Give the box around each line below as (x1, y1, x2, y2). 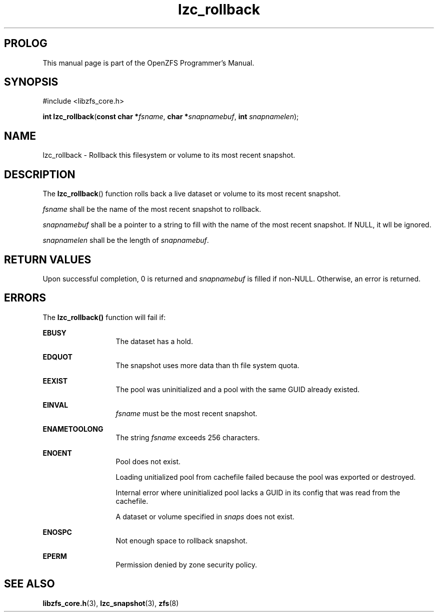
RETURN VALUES (4, 253, 91, 266)
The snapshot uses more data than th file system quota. (115, 361, 299, 370)
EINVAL (42, 400, 68, 409)
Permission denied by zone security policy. (115, 560, 257, 569)
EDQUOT (42, 352, 72, 361)
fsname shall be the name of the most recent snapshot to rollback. (42, 205, 261, 214)
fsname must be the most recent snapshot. (115, 409, 257, 418)
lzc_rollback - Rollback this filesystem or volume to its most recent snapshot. (42, 151, 295, 160)
